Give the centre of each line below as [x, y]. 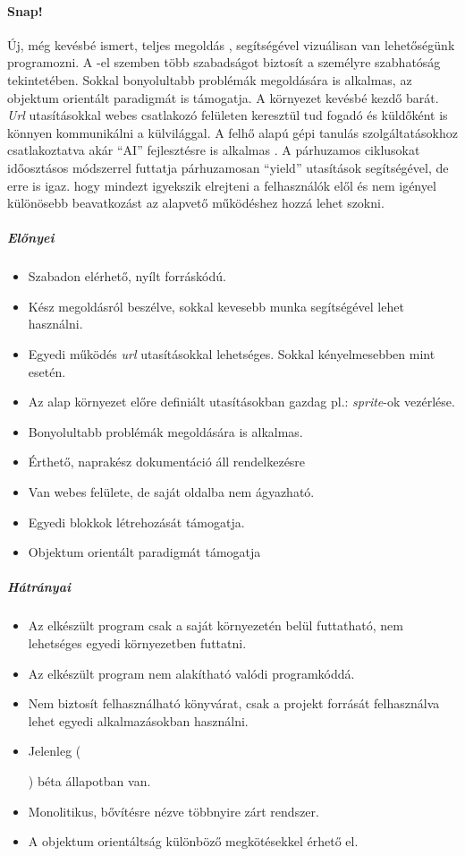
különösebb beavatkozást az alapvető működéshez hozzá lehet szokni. [196, 203]
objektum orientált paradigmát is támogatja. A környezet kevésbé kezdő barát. [223, 97]
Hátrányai [39, 587]
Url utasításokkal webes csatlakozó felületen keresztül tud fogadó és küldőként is [228, 115]
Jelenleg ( [55, 751]
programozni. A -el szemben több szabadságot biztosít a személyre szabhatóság [224, 62]
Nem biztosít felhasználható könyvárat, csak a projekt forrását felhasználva [234, 703]
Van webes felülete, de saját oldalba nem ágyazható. [171, 492]
